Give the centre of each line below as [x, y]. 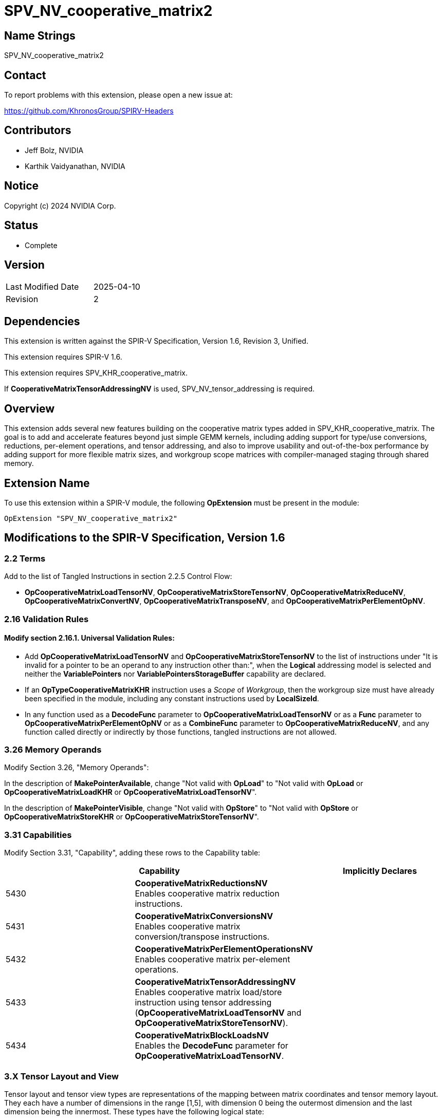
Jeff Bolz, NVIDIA [54, 150]
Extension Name [47, 483]
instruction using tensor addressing [203, 1003]
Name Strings [40, 35]
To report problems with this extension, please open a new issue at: [118, 95]
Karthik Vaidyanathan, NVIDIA [75, 166]
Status [21, 226]
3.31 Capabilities [38, 835]
